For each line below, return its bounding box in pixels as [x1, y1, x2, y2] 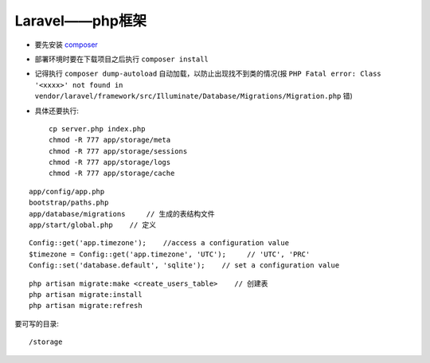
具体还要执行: [34, 106, 80, 115]
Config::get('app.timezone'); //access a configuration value [29, 239, 290, 248]
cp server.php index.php [49, 124, 146, 133]
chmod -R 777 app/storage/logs [49, 158, 171, 167]
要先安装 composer [34, 40, 99, 49]
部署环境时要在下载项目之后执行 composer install [34, 54, 209, 64]
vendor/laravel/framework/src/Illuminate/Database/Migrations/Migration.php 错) [34, 92, 354, 101]
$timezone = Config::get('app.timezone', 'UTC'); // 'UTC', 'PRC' [29, 249, 311, 259]
